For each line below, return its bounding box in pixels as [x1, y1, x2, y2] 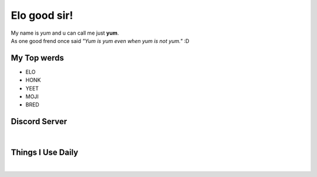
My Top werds [11, 53, 64, 63]
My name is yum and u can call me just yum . [11, 29, 119, 36]
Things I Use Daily [11, 148, 79, 158]
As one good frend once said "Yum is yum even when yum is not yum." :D [11, 37, 190, 44]
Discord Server [11, 116, 68, 126]
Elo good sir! [11, 9, 73, 22]
